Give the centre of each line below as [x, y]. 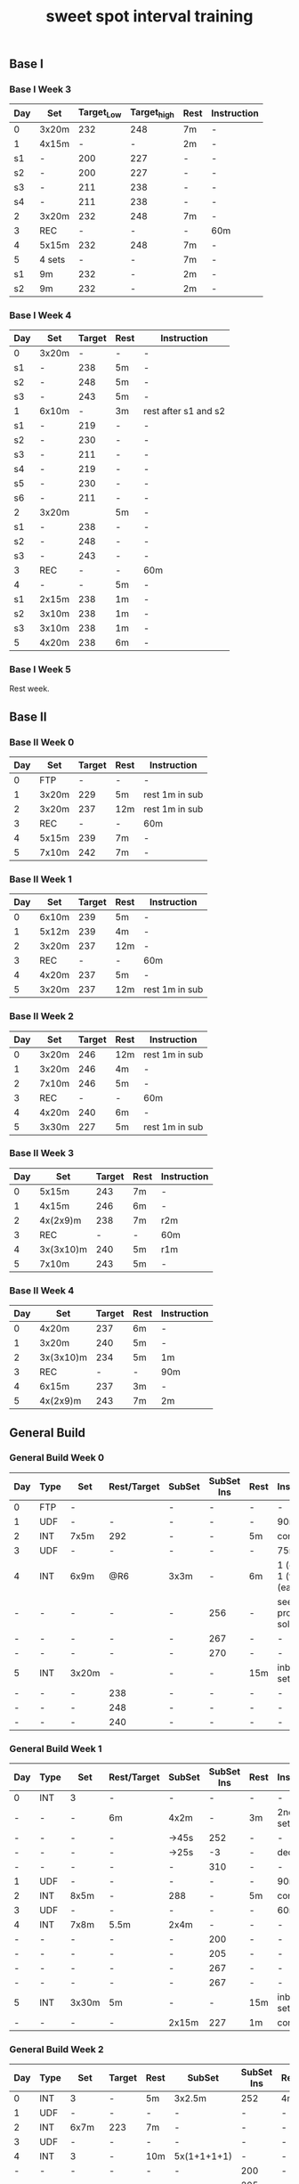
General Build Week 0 [57, 1458]
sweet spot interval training [149, 16]
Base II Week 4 [42, 1291]
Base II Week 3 [41, 1153]
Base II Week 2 [41, 1016]
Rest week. [30, 689]
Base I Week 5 [40, 669]
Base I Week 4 [40, 315]
